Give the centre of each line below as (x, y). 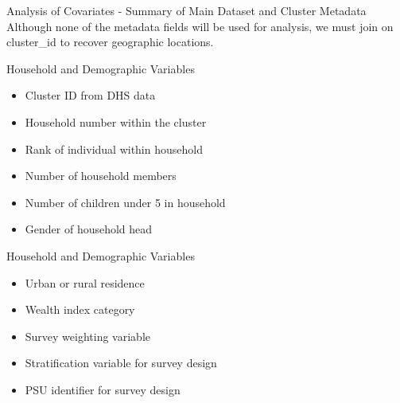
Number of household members (101, 176)
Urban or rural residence (85, 282)
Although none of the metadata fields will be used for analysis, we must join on (200, 26)
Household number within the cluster (116, 121)
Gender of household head (89, 229)
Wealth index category (80, 309)
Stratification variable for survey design (121, 363)
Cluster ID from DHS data (90, 95)
